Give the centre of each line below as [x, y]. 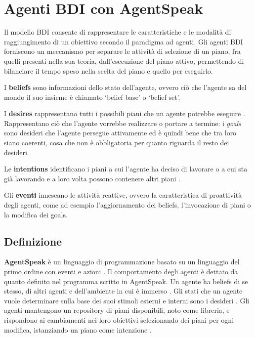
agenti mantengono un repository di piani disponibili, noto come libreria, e [117, 310]
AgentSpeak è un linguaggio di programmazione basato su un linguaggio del [122, 262]
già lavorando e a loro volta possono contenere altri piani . [92, 178]
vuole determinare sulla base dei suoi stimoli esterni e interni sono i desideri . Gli [127, 300]
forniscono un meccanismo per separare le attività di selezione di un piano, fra [122, 51]
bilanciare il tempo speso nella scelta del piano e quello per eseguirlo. [108, 70]
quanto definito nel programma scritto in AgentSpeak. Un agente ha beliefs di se [126, 281]
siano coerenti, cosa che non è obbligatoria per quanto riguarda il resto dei [117, 143]
